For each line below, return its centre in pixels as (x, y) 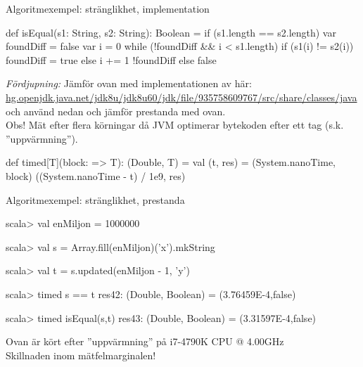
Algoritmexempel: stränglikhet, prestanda (95, 199)
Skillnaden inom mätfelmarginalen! (81, 355)
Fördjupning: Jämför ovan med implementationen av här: (129, 83)
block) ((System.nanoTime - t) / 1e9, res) (96, 175)
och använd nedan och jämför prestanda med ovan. (116, 111)
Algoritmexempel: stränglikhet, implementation (108, 8)
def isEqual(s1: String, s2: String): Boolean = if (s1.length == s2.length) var (171, 32)
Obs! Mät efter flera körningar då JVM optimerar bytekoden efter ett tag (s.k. (175, 125)
